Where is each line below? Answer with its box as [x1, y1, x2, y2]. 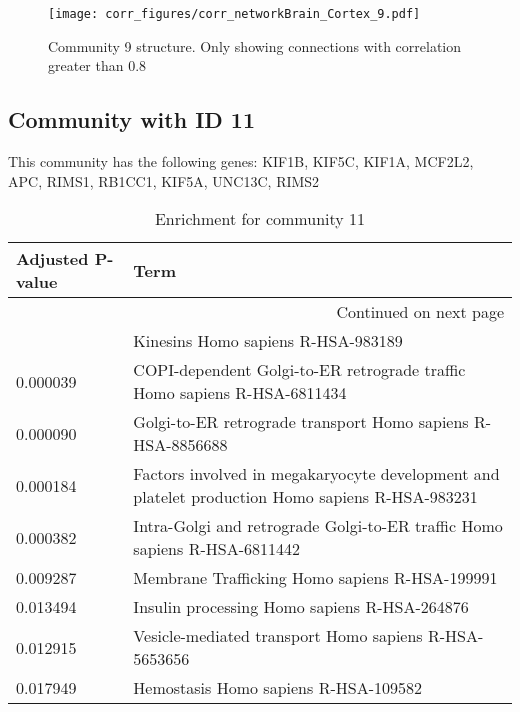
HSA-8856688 [133, 433, 228, 457]
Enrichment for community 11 [154, 207, 366, 231]
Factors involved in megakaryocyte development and [133, 462, 500, 486]
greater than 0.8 [48, 55, 147, 76]
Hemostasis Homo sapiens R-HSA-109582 [133, 676, 422, 700]
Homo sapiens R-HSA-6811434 [133, 381, 347, 405]
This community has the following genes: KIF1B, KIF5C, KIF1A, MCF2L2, [8, 151, 474, 172]
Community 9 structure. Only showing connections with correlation [48, 35, 462, 56]
